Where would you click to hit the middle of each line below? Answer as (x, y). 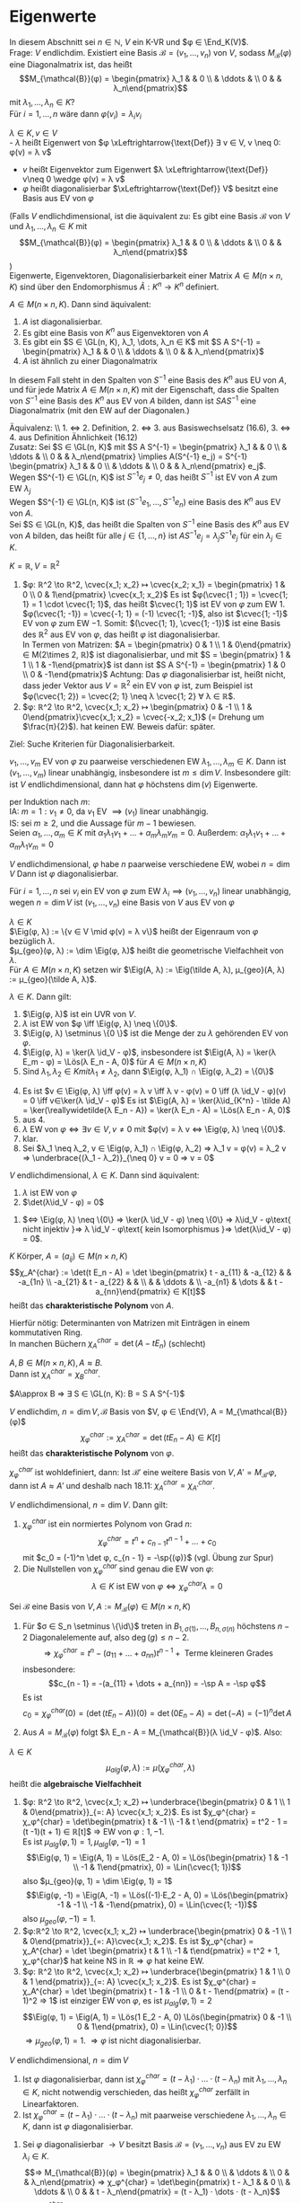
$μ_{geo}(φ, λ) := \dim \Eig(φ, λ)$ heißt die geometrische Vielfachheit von (146, 951)
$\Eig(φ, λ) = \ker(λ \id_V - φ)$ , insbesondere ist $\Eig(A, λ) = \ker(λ (149, 1052)
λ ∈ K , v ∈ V (34, 133)
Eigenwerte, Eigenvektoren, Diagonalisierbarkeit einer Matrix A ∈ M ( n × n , (146, 276)
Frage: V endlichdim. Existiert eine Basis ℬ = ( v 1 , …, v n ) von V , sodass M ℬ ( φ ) (150, 53)
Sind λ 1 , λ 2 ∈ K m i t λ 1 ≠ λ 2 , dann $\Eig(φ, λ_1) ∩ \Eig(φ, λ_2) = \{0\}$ (148, 1073)
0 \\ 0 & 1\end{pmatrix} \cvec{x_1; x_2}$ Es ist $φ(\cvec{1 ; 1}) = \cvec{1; (155, 595)
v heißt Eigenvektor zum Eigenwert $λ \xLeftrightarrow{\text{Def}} (145, 170)
